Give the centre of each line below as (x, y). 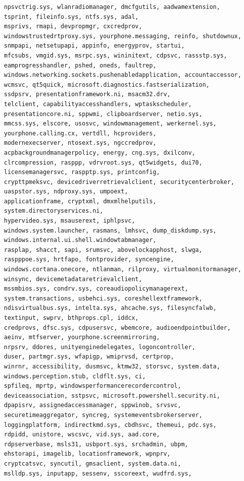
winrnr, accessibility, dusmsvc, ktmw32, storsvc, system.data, (112, 366)
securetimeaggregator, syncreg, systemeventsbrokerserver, (103, 415)
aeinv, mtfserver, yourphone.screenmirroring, (82, 337)
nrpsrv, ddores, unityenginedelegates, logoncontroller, (100, 347)
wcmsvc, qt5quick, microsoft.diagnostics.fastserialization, (107, 85)
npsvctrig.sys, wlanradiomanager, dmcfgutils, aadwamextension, (112, 7)
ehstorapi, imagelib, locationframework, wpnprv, (87, 454)
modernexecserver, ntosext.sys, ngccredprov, (80, 143)
